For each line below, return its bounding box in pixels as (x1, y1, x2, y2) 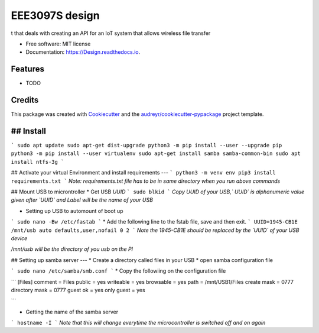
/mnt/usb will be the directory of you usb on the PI (11, 245, 133, 253)
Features (11, 64, 44, 74)
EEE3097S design (11, 9, 100, 22)
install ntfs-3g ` (11, 159, 64, 165)
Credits (11, 95, 39, 105)
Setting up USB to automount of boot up (25, 207, 123, 214)
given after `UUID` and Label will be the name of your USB (11, 196, 154, 203)
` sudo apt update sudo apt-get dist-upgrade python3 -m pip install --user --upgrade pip (11, 142, 282, 149)
